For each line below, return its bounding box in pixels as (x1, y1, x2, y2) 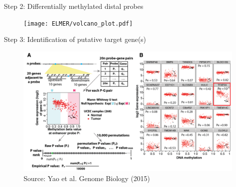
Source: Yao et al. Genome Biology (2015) (24, 173, 150, 183)
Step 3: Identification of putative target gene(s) (4, 34, 147, 44)
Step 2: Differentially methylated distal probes (4, 1, 144, 11)
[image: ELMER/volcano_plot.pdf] (24, 20, 133, 27)
